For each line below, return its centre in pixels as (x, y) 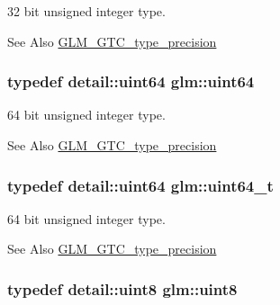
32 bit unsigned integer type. (86, 11)
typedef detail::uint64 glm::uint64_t (140, 185)
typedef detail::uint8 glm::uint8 (122, 288)
